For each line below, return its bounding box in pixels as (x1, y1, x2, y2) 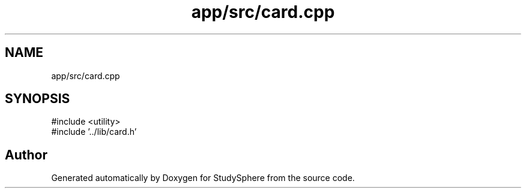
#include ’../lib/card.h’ (51, 126, 137, 137)
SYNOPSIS (5, 91, 70, 107)
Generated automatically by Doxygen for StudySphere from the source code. (51, 173, 355, 183)
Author (5, 147, 47, 162)
